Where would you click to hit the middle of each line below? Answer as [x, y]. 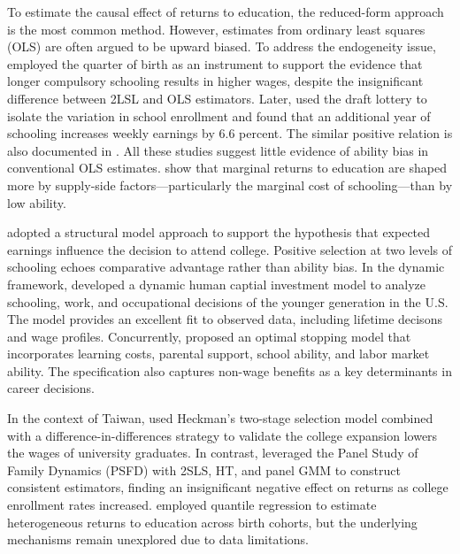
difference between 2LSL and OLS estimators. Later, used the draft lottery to [217, 98]
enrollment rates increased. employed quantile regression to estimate [192, 505]
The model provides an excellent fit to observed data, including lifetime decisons [225, 319]
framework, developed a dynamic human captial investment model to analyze [217, 284]
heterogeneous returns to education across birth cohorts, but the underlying [212, 522]
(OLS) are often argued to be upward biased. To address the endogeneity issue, [222, 46]
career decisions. [51, 388]
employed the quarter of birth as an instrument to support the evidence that [215, 63]
